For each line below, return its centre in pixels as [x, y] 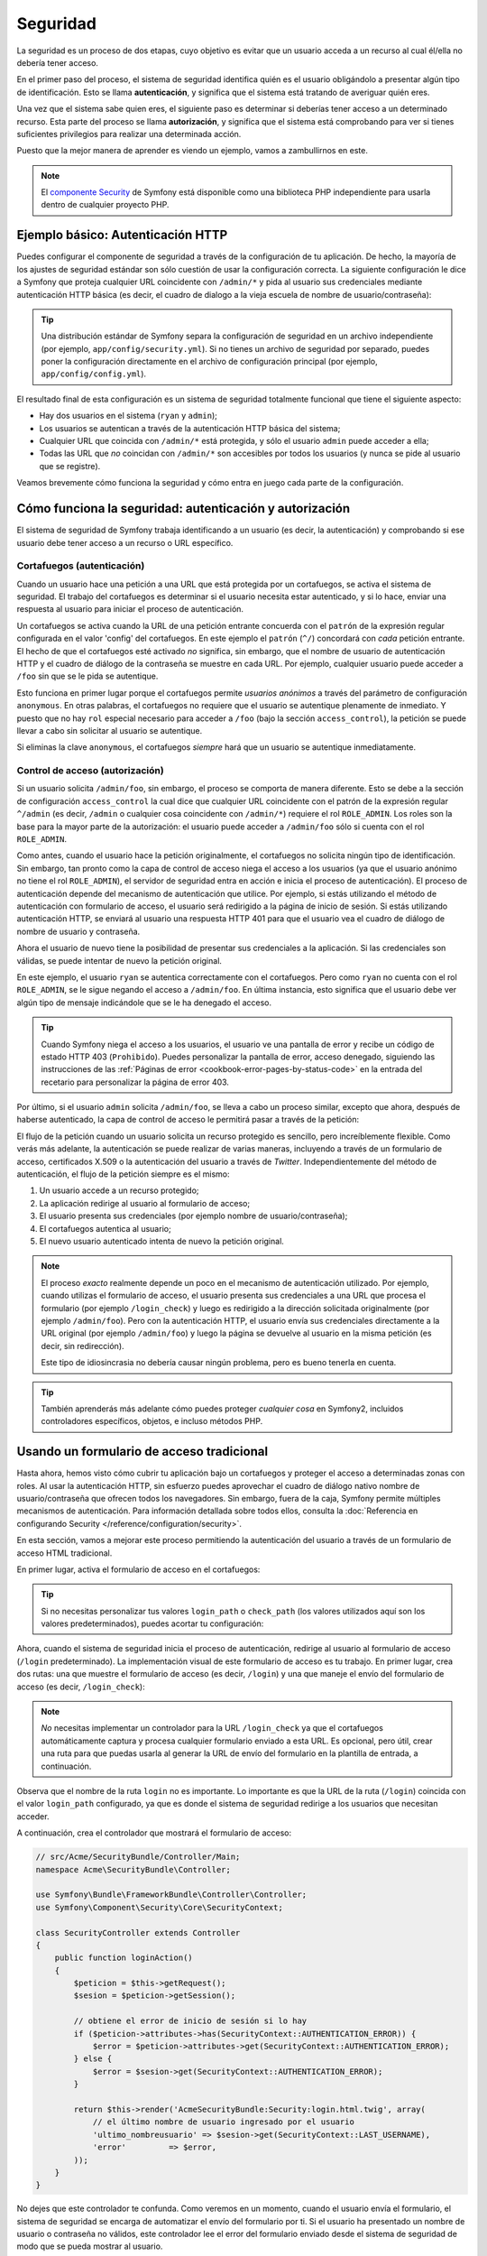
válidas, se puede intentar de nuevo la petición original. [119, 960]
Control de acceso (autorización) [90, 771]
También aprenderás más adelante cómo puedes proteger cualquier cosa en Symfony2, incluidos [222, 1409]
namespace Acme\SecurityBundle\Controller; [133, 1869]
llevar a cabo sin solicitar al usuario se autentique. [110, 730]
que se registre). [70, 466]
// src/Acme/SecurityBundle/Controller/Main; [138, 1857]
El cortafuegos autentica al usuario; [105, 1228]
